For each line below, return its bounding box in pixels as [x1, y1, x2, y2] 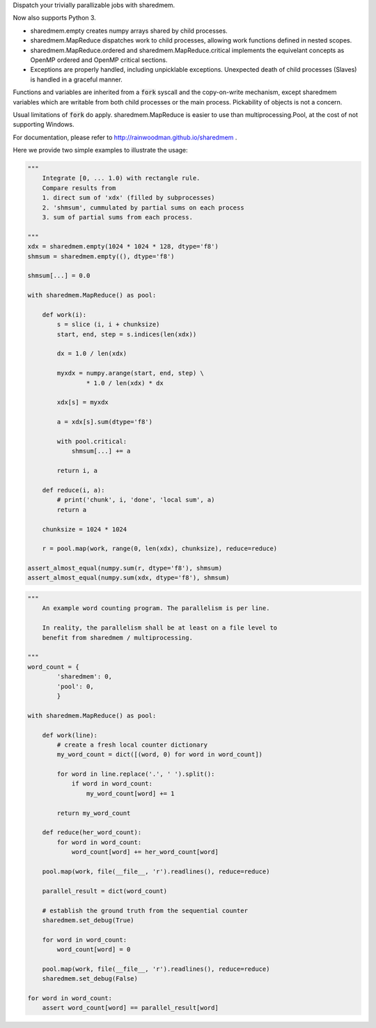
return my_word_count [56, 809, 131, 817]
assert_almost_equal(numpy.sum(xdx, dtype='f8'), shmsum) [27, 574, 230, 582]
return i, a [56, 467, 97, 475]
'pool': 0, [56, 683, 94, 690]
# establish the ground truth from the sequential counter [42, 906, 249, 914]
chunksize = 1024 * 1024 [42, 525, 127, 533]
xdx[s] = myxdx [56, 398, 109, 407]
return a [56, 506, 87, 513]
